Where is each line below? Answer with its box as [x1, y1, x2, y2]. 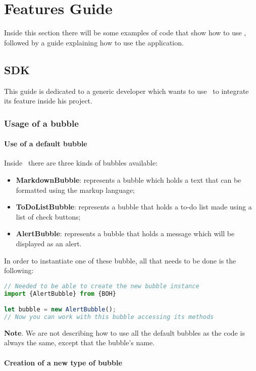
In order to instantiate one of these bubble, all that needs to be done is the [4, 255, 236, 266]
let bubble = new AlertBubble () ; [4, 306, 117, 313]
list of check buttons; [16, 211, 81, 222]
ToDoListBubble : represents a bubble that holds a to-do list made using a [16, 201, 252, 212]
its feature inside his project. [4, 95, 92, 106]
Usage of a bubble [4, 117, 79, 129]
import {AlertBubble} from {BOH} [4, 290, 116, 297]
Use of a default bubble [4, 138, 87, 149]
